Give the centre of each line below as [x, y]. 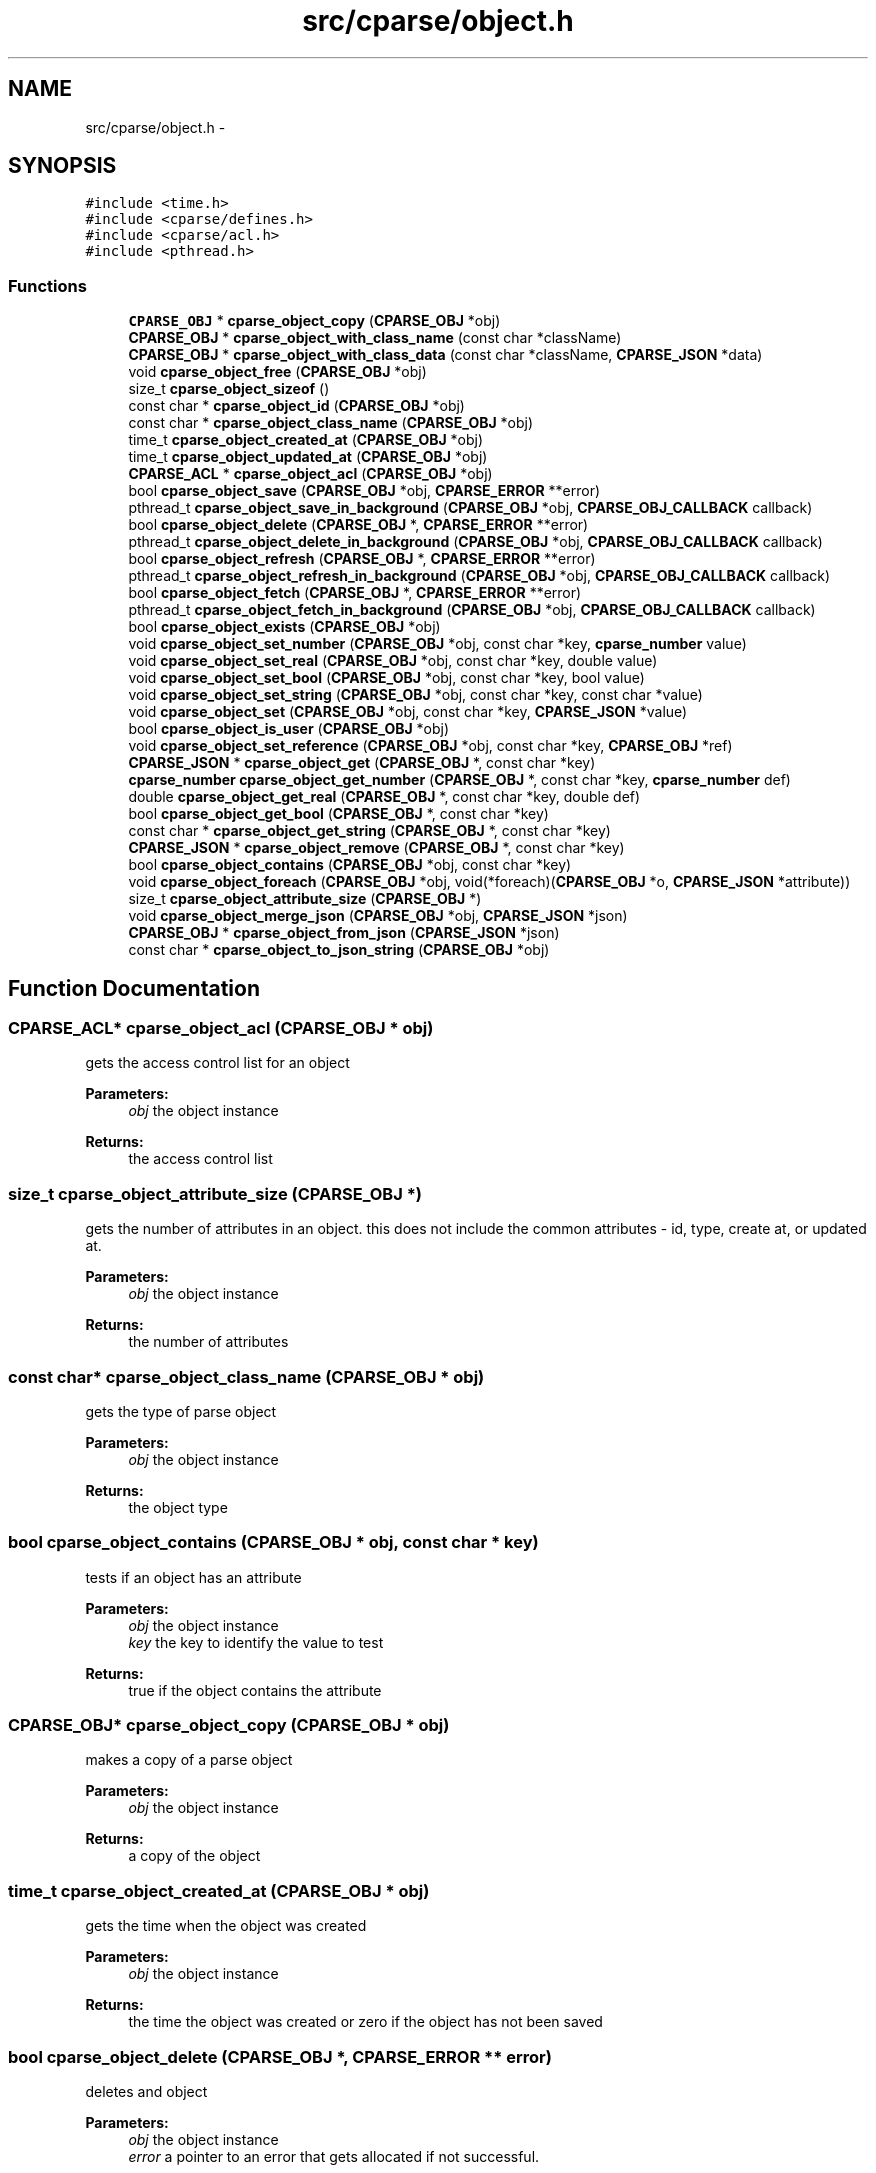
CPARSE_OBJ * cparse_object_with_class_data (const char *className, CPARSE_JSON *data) [445, 355]
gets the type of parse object [181, 1411]
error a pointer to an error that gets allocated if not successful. [334, 2156]
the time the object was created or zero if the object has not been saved [365, 2022]
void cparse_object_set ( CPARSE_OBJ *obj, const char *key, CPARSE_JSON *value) [408, 712]
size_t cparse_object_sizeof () [229, 389]
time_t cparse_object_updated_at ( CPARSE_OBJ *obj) [308, 457]
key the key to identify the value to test [256, 1642]
